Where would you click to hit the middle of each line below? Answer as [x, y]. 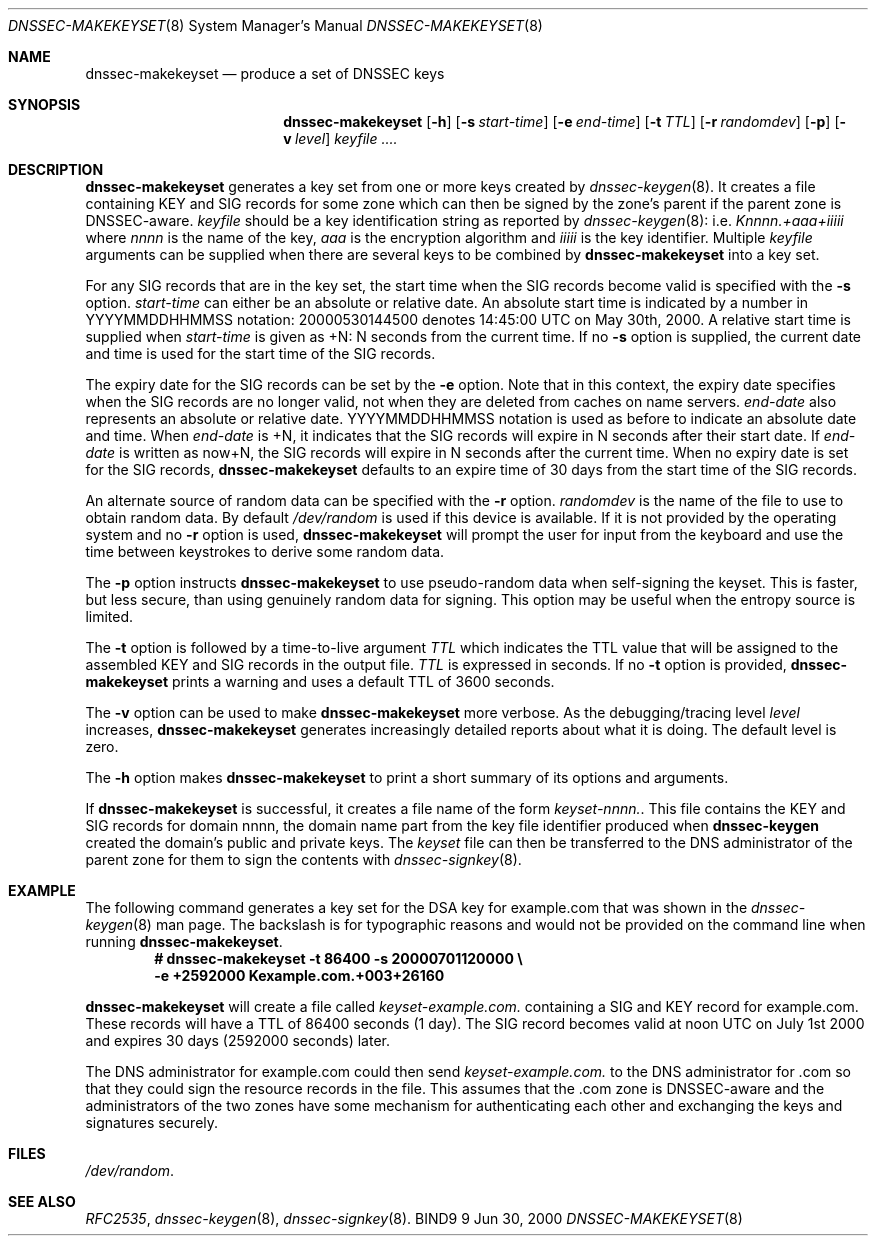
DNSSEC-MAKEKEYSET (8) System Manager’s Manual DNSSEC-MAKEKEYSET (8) [275, 25]
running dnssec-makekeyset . [184, 941]
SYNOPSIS [44, 104]
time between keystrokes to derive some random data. [265, 551]
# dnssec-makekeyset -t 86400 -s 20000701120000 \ [338, 958]
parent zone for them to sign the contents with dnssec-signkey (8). [303, 859]
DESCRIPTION [56, 169]
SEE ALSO [42, 1201]
